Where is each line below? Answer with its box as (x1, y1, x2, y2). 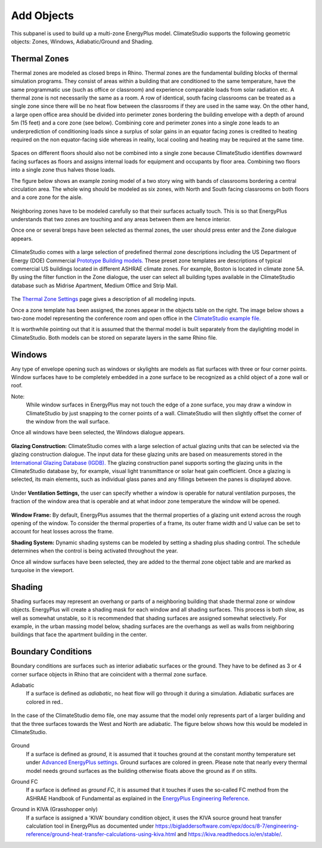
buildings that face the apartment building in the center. (11, 631, 148, 638)
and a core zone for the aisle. (11, 194, 83, 201)
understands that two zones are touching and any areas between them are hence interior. (11, 216, 231, 223)
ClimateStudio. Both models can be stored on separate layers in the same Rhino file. (11, 334, 218, 341)
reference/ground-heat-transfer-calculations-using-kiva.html (26, 831, 177, 838)
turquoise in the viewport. (11, 566, 75, 573)
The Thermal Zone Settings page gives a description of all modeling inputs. (11, 296, 196, 303)
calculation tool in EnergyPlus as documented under (26, 822, 154, 830)
